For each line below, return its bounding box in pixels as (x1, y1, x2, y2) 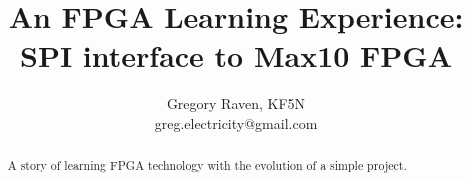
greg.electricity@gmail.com (154, 112, 318, 133)
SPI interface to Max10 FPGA (20, 35, 452, 76)
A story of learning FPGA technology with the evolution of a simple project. (7, 157, 407, 174)
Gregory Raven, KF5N (166, 93, 306, 114)
